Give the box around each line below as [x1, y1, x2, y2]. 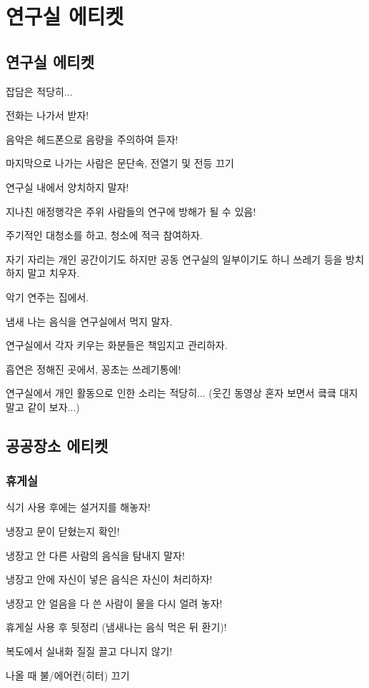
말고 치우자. [27, 265, 80, 280]
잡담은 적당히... [6, 84, 73, 98]
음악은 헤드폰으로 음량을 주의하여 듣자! [6, 131, 178, 146]
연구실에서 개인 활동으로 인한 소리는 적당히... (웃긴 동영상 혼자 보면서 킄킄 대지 [6, 385, 358, 400]
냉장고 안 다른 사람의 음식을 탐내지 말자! [6, 547, 185, 562]
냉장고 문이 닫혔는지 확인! [6, 524, 120, 539]
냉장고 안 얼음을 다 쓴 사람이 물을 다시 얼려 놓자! [6, 595, 223, 610]
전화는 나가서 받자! [6, 108, 89, 123]
